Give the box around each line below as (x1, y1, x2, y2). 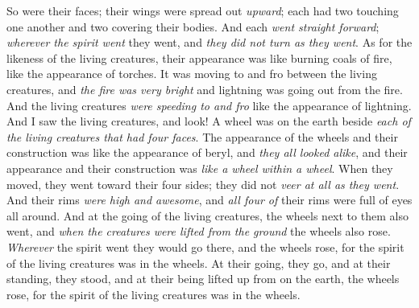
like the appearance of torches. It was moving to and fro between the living (6, 65, 377, 82)
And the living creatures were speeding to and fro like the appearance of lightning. (6, 97, 412, 113)
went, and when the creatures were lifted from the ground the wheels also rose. (6, 223, 391, 240)
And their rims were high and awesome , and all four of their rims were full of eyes (6, 191, 413, 208)
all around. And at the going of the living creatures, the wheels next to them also (6, 207, 409, 224)
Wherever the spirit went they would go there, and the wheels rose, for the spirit (6, 238, 404, 255)
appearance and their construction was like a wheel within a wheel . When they (6, 159, 393, 176)
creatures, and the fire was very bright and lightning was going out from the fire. (6, 80, 403, 97)
